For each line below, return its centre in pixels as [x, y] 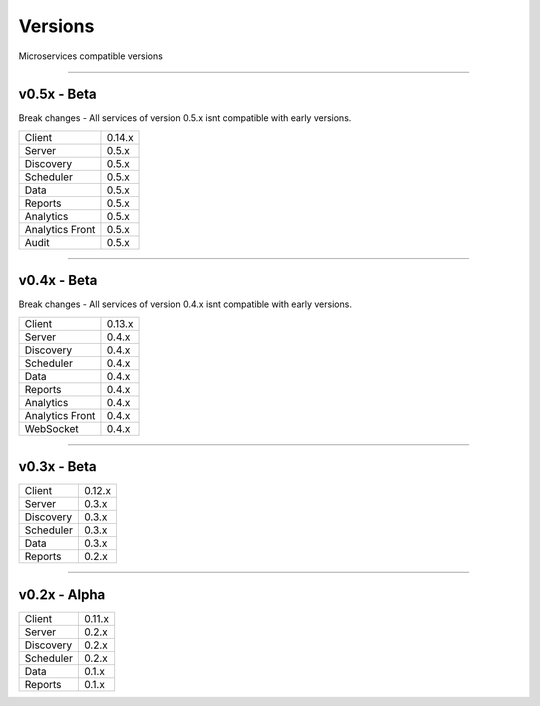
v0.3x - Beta [57, 466]
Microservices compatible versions [91, 56]
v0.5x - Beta [57, 94]
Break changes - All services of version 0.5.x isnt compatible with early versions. [185, 118]
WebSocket [51, 428]
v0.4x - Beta [58, 280]
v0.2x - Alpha [62, 594]
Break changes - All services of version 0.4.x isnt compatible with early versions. [185, 304]
